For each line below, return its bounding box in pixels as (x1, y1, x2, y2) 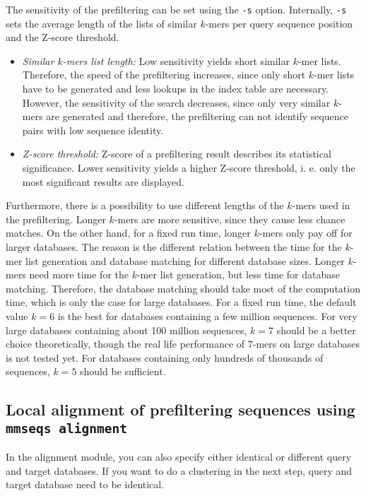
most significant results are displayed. (22, 174, 184, 189)
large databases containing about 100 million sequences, (6, 322, 247, 337)
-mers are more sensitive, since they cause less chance (114, 211, 346, 226)
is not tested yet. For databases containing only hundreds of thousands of (6, 350, 324, 365)
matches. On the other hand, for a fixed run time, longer (6, 225, 251, 240)
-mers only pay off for (259, 225, 353, 240)
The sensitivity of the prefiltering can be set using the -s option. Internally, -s (6, 2, 347, 16)
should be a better (276, 322, 356, 337)
